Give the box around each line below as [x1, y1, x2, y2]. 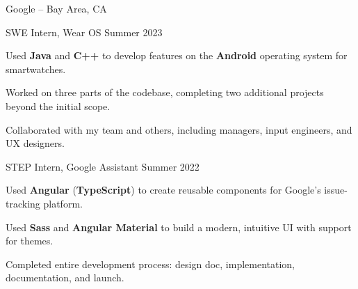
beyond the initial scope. [6, 98, 111, 113]
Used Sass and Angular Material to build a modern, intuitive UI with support [6, 219, 352, 234]
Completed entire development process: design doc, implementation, [6, 256, 295, 271]
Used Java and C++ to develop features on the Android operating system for [6, 48, 348, 63]
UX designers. [6, 136, 65, 150]
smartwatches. [6, 61, 66, 76]
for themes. [6, 233, 54, 248]
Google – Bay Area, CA [6, 1, 107, 15]
